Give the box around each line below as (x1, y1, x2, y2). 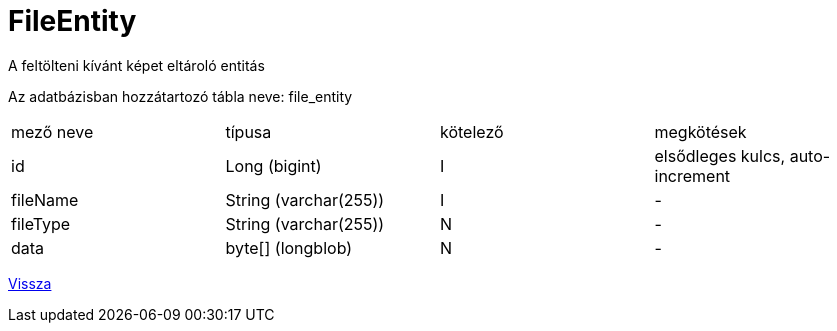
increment (654, 165, 731, 186)
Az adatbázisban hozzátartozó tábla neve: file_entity (8, 87, 353, 105)
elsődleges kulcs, (654, 145, 786, 166)
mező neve (11, 121, 94, 142)
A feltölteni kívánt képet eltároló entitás (8, 56, 265, 74)
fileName (11, 189, 79, 210)
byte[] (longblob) (225, 237, 353, 258)
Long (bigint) (225, 155, 322, 176)
